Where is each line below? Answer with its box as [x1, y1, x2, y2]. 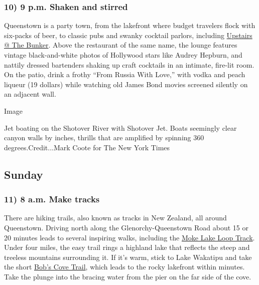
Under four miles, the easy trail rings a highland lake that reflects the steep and [4, 242, 250, 252]
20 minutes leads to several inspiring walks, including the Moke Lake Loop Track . [4, 232, 255, 242]
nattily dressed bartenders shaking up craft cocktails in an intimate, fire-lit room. [4, 59, 254, 70]
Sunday [4, 166, 43, 182]
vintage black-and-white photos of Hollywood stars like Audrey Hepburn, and [4, 50, 242, 60]
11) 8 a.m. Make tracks [4, 193, 100, 205]
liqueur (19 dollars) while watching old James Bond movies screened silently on [4, 79, 248, 89]
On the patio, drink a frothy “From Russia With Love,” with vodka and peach [4, 69, 245, 80]
